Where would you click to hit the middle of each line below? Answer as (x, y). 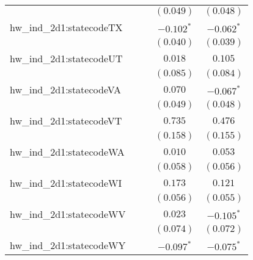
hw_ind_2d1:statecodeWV (68, 214)
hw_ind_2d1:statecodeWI (66, 183)
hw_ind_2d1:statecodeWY (68, 245)
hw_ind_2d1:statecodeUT (66, 58)
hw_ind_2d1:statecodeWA (67, 152)
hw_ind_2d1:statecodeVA (65, 89)
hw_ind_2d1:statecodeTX (66, 27)
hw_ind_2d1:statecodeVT (66, 121)
